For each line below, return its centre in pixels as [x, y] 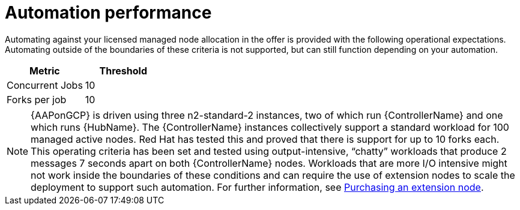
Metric [45, 70]
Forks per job [37, 99]
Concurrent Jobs [45, 85]
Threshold [123, 70]
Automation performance [108, 13]
